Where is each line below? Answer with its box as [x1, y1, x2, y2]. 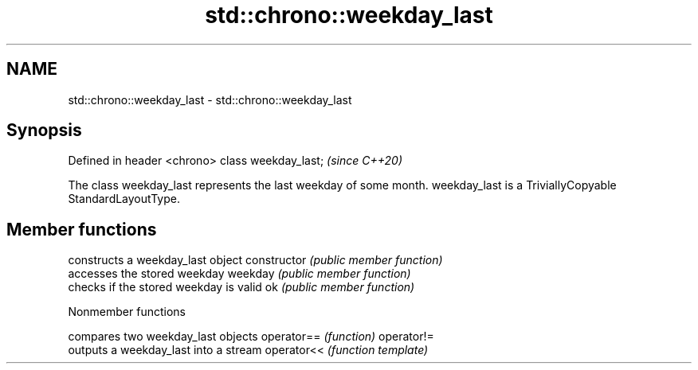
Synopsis [6, 120, 82, 141]
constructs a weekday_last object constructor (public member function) [68, 253, 443, 267]
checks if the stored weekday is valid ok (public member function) [68, 280, 415, 294]
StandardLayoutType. [68, 192, 180, 206]
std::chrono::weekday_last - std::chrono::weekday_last [68, 92, 352, 107]
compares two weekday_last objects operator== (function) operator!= [68, 329, 434, 344]
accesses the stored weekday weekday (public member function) [68, 267, 411, 281]
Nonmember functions [68, 305, 186, 319]
